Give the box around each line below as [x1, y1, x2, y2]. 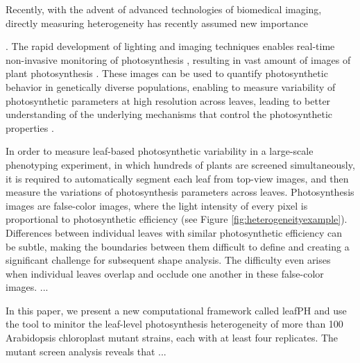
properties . [6, 120, 54, 135]
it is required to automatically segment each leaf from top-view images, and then [6, 171, 349, 185]
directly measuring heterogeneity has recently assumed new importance [6, 15, 309, 30]
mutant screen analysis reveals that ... [6, 344, 166, 358]
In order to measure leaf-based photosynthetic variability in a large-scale [6, 144, 314, 158]
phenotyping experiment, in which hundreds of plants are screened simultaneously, [6, 157, 355, 171]
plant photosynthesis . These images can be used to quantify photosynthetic [6, 66, 328, 81]
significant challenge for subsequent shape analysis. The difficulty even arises [6, 253, 331, 267]
